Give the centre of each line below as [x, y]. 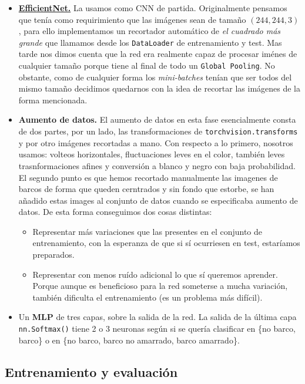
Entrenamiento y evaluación [91, 371]
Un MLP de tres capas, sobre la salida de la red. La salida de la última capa [157, 317]
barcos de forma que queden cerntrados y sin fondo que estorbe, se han [146, 189]
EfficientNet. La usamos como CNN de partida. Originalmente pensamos [153, 8]
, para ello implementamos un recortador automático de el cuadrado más [150, 31]
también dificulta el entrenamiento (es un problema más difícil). [148, 297]
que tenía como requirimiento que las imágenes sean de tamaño [132, 19]
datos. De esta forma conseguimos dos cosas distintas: [115, 212]
